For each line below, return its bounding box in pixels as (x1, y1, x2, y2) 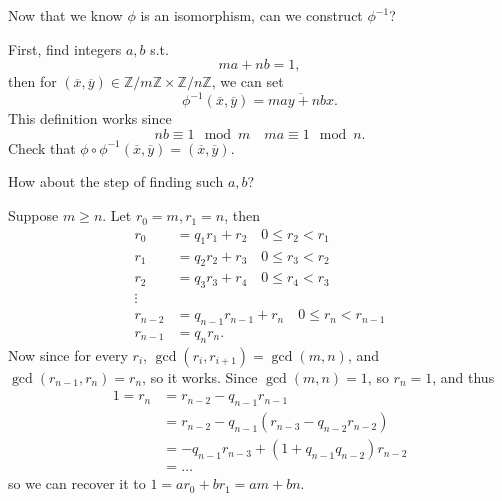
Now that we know (8, 5, 123, 25)
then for (8, 71, 57, 92)
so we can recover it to (8, 473, 146, 494)
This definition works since (8, 108, 172, 129)
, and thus (432, 366, 495, 387)
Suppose (8, 205, 59, 226)
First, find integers (8, 38, 122, 59)
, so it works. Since (142, 366, 258, 387)
